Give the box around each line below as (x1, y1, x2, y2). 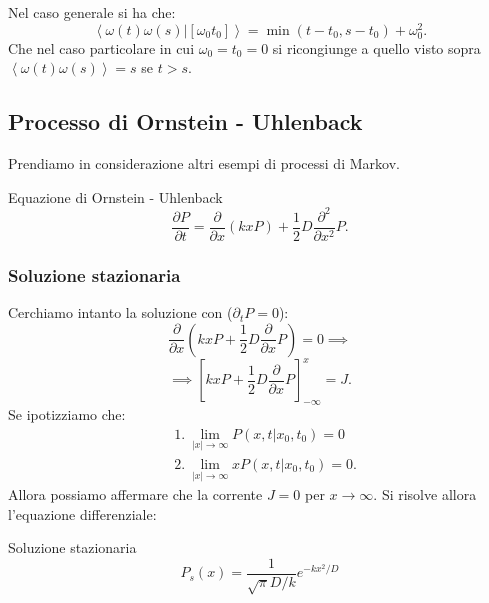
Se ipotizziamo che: (8, 404, 126, 425)
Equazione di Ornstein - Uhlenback (8, 186, 223, 207)
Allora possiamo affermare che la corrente (8, 484, 263, 505)
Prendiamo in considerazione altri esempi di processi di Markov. (8, 153, 400, 174)
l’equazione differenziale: (8, 503, 157, 524)
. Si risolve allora (373, 484, 477, 505)
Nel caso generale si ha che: (8, 2, 176, 22)
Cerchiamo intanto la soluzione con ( (8, 302, 233, 323)
